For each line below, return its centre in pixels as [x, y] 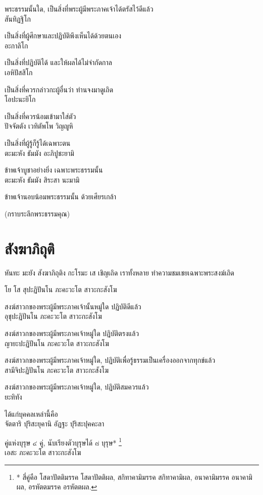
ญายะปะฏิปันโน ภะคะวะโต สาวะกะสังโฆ [57, 343]
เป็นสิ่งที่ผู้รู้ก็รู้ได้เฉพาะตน [38, 143]
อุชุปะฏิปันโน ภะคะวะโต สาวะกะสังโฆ [53, 316]
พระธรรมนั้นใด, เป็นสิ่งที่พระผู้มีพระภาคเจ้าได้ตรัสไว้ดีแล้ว [79, 9]
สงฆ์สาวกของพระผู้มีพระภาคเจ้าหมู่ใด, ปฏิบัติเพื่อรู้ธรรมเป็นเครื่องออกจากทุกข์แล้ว [110, 360]
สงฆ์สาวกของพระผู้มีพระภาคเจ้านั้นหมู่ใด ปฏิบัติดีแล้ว [73, 306]
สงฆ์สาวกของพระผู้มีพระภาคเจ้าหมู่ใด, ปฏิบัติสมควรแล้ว [77, 387]
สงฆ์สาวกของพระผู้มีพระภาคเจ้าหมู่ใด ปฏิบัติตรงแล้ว [72, 333]
